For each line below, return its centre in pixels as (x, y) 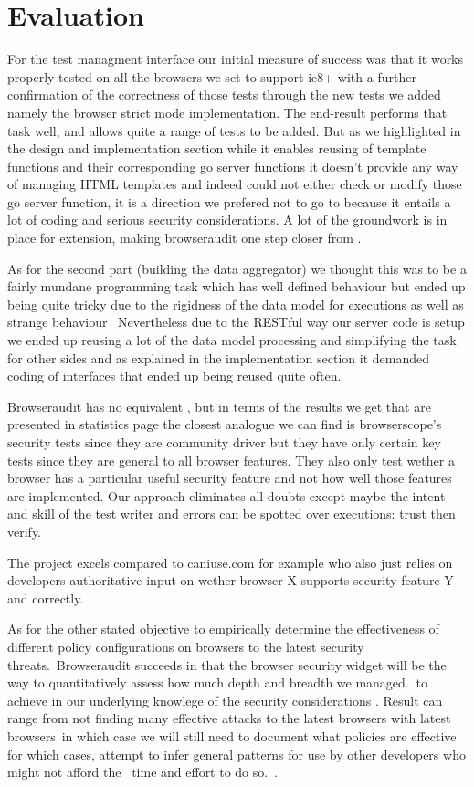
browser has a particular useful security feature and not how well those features (230, 478)
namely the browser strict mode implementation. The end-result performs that (227, 112)
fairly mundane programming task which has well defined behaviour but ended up (237, 286)
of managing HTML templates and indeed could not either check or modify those (235, 184)
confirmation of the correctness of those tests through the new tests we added (224, 94)
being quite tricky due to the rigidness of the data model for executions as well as (236, 304)
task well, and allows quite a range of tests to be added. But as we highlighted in (234, 130)
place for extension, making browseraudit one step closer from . (184, 238)
